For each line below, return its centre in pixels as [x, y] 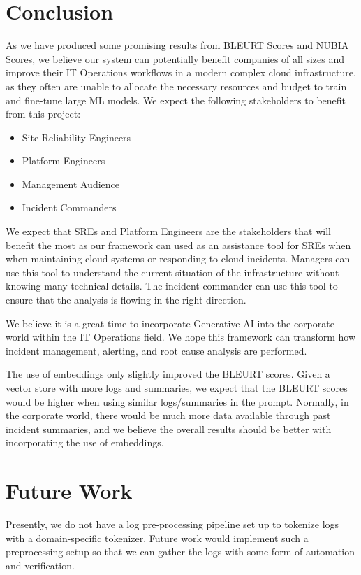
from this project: [43, 114]
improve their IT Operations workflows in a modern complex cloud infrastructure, [181, 72]
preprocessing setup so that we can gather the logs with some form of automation [180, 552]
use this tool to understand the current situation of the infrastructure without [172, 272]
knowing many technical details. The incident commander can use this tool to [172, 286]
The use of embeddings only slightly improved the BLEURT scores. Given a [168, 374]
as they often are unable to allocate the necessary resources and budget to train [176, 86]
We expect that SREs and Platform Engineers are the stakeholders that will [168, 231]
